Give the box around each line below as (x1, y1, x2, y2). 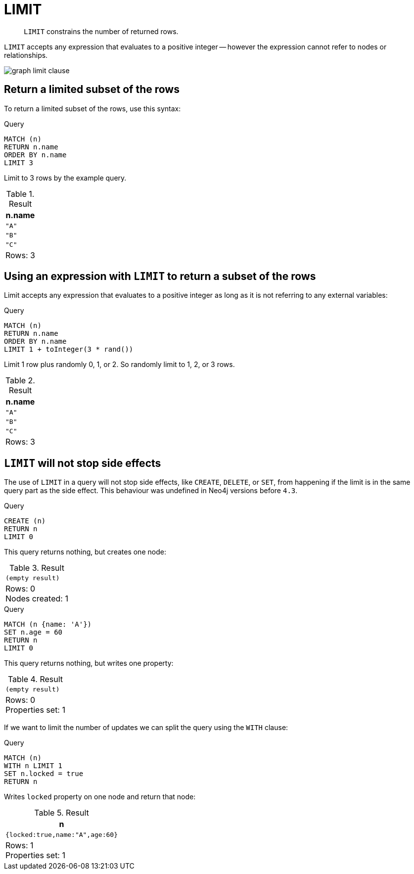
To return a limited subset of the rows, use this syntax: (4, 104, 181, 113)
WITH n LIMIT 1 (4, 762, 63, 770)
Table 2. (5, 375, 35, 386)
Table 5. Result (34, 808, 89, 818)
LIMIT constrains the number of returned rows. (24, 27, 179, 36)
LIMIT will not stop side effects (4, 457, 161, 469)
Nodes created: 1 (5, 594, 68, 604)
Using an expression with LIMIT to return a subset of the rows (4, 270, 316, 283)
